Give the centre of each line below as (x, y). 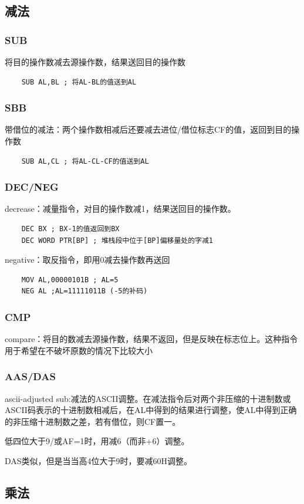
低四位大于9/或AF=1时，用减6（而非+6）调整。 (97, 441)
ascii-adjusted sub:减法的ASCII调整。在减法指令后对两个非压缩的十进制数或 (148, 398)
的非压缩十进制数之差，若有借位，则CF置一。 (93, 421)
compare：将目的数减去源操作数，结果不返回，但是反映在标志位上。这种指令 (151, 339)
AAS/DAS (30, 376)
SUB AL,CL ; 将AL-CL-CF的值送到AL (85, 161)
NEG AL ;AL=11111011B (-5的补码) (85, 291)
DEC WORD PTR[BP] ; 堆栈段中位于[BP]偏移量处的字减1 (117, 240)
